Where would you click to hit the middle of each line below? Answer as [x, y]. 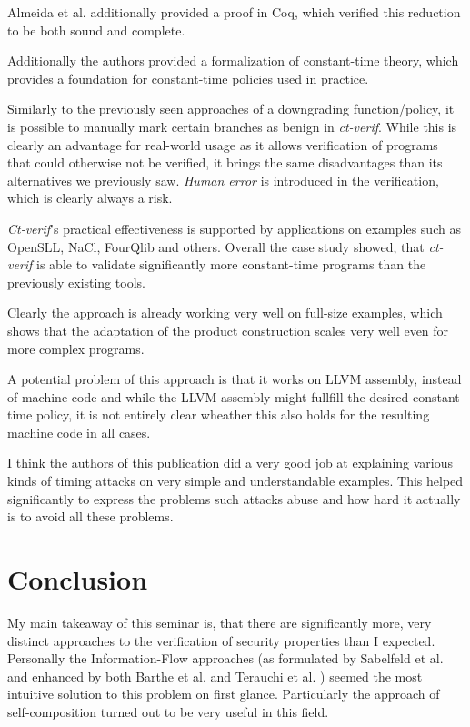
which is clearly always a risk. [90, 198]
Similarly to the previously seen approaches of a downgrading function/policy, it [231, 109]
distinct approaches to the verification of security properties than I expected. [221, 640]
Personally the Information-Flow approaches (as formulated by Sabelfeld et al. [225, 658]
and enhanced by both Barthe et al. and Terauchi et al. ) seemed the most [215, 676]
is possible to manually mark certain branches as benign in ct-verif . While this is [232, 126]
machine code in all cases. [79, 432]
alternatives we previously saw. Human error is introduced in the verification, [223, 180]
